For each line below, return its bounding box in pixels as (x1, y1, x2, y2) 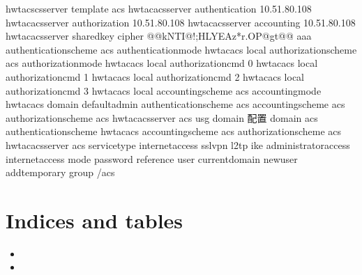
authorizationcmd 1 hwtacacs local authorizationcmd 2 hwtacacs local (6, 69, 304, 84)
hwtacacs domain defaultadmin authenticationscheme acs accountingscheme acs (6, 97, 345, 111)
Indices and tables (6, 205, 183, 234)
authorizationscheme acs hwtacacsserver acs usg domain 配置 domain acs (6, 110, 318, 125)
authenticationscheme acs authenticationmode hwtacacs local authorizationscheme (6, 42, 357, 56)
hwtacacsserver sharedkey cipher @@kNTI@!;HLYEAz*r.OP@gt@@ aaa (6, 29, 312, 43)
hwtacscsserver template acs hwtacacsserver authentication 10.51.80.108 (6, 1, 312, 15)
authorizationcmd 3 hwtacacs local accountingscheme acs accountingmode (6, 83, 322, 97)
